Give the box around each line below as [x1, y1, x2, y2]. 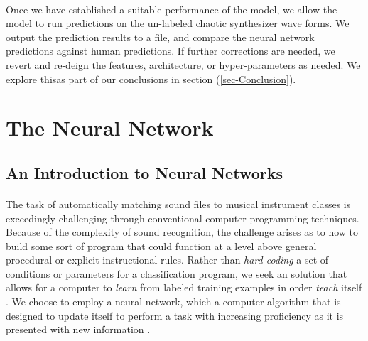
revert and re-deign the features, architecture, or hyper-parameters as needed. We [6, 57, 361, 72]
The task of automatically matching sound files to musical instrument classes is [6, 196, 351, 211]
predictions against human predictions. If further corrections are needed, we [6, 43, 335, 58]
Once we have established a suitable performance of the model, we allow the [6, 1, 337, 16]
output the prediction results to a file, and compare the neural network [6, 29, 315, 44]
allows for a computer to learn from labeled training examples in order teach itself [6, 280, 362, 295]
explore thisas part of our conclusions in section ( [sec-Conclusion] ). [6, 71, 296, 86]
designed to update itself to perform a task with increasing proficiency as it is [6, 308, 344, 323]
